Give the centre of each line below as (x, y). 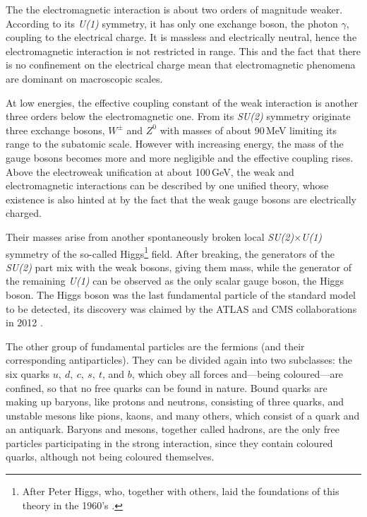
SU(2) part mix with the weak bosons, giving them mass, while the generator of (179, 267)
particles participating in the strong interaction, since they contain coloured (169, 442)
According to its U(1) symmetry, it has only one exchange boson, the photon (172, 23)
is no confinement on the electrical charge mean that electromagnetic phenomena (181, 65)
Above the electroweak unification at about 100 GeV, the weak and (150, 171)
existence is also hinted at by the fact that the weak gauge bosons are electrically (181, 199)
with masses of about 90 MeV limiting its (248, 130)
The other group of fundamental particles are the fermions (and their (155, 346)
